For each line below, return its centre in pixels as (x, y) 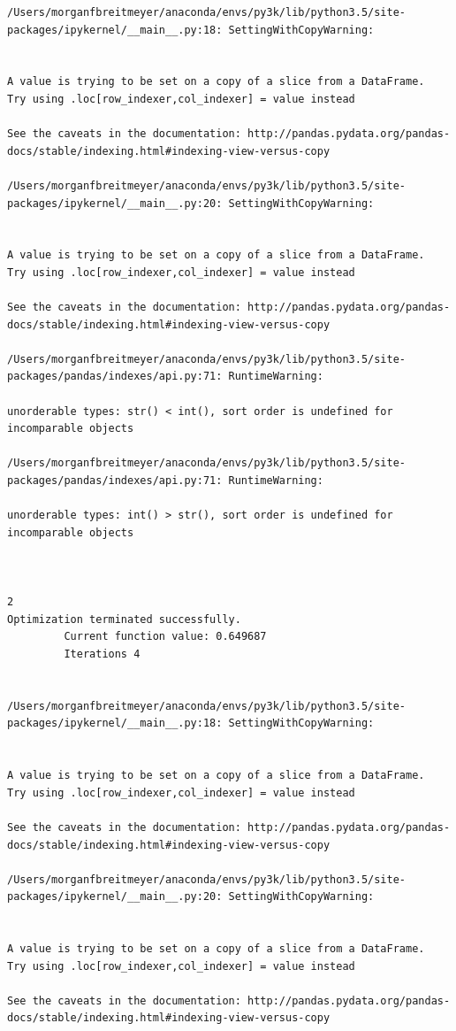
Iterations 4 (102, 654)
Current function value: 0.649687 (165, 637)
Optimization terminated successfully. (124, 619)
